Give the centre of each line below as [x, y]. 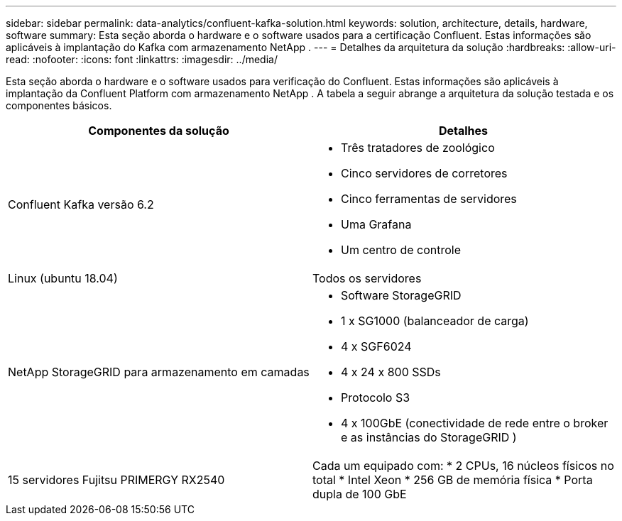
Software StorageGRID [401, 295]
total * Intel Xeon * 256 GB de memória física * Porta [453, 480]
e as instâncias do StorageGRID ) [429, 437]
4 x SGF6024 [376, 346]
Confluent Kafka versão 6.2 [81, 204]
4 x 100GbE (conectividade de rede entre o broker [475, 423]
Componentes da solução [159, 131]
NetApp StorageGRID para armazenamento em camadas [159, 372]
